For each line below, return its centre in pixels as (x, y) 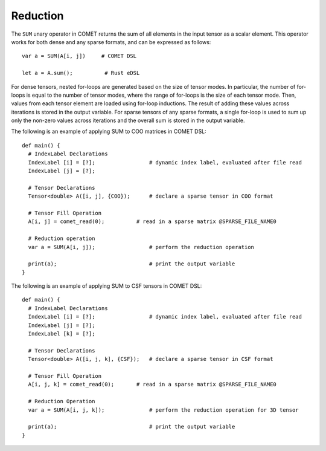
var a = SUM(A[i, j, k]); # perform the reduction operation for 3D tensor (163, 410)
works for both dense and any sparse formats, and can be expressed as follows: (111, 42)
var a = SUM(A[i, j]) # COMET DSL (79, 56)
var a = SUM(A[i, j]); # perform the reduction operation (141, 247)
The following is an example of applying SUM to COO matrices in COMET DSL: (109, 131)
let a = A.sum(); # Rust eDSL (81, 73)
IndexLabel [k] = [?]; (62, 334)
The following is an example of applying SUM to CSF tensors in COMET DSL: (107, 286)
